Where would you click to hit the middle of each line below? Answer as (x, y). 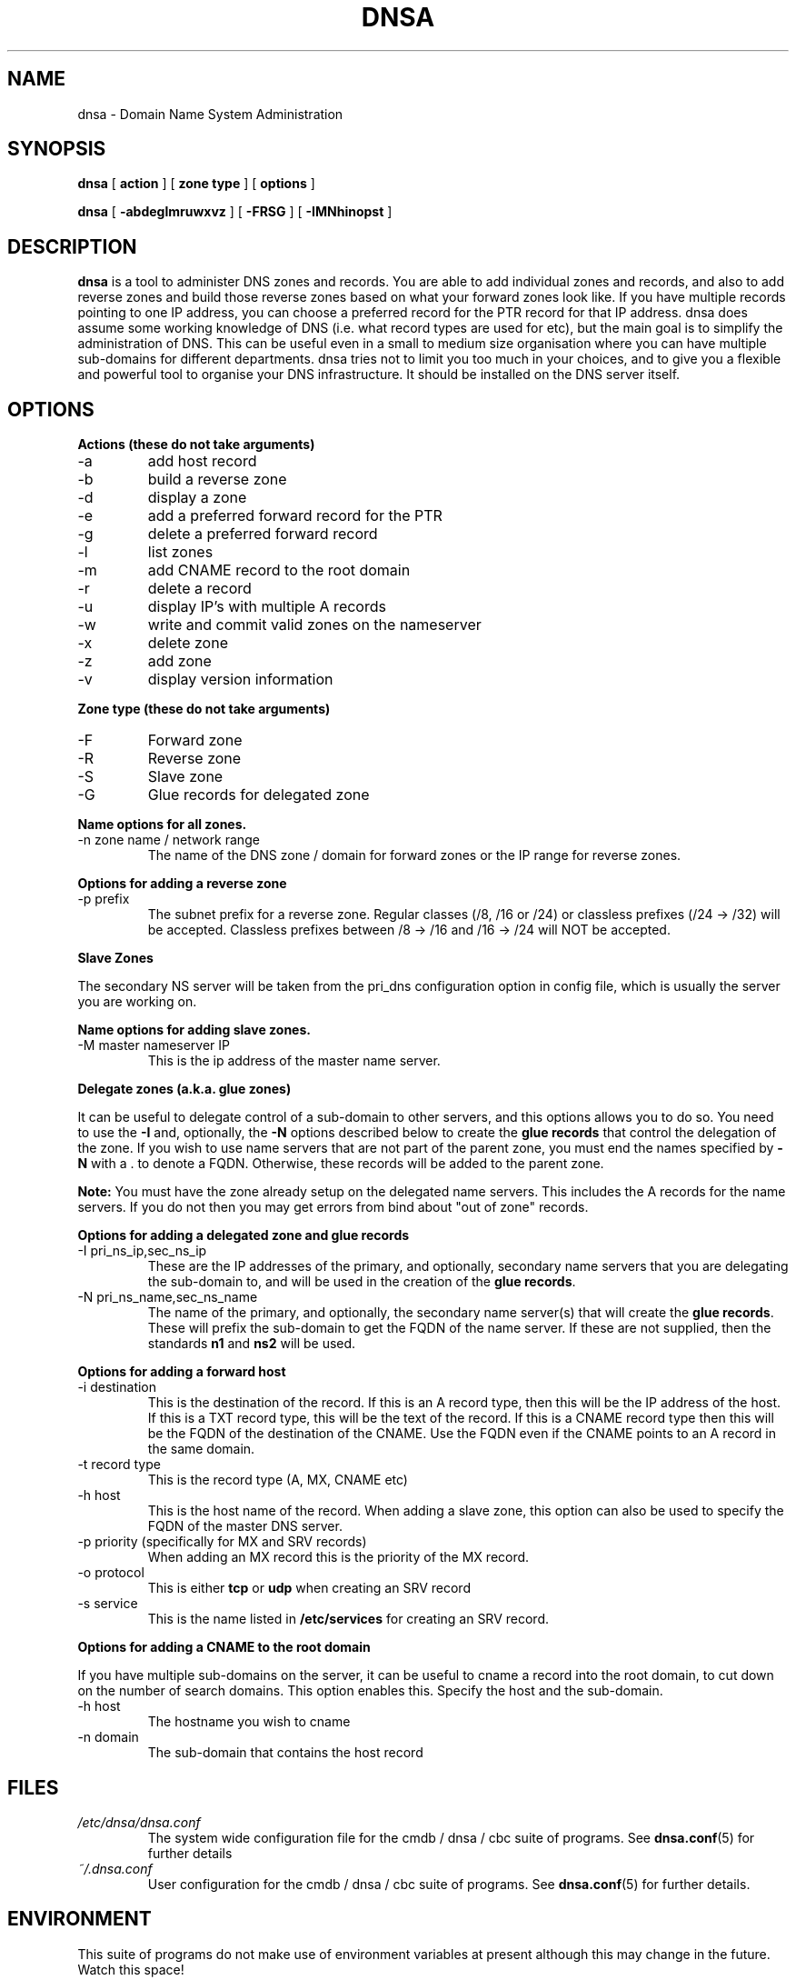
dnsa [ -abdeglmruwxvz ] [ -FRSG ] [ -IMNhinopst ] (235, 212)
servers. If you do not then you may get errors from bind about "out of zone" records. (333, 1207)
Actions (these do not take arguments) (196, 445)
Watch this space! (131, 1969)
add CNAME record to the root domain (279, 570)
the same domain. (201, 1449)
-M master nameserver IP (154, 1045)
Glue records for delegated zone (259, 795)
